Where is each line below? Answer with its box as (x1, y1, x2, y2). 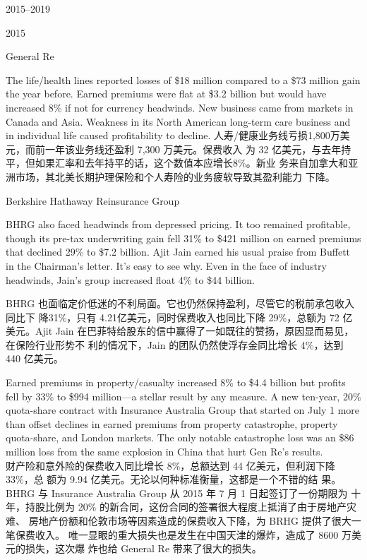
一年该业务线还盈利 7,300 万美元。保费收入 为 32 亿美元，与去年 (44, 141, 342, 156)
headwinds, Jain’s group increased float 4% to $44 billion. (6, 272, 255, 287)
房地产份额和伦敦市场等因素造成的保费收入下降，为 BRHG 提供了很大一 (28, 513, 361, 528)
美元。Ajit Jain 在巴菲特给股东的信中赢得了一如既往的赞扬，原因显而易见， (6, 323, 354, 338)
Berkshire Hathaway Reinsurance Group (6, 193, 180, 208)
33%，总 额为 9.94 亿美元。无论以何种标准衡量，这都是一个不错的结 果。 (6, 472, 342, 487)
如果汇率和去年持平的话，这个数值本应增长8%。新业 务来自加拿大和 (35, 155, 349, 170)
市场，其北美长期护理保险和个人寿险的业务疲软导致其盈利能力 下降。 (15, 169, 335, 184)
